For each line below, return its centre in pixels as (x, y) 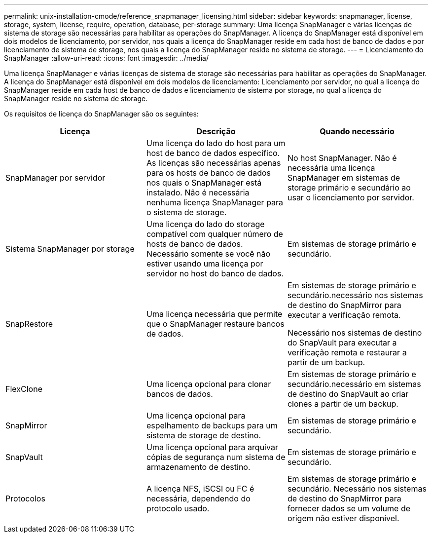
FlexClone (24, 389)
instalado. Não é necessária (198, 192)
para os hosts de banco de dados (208, 173)
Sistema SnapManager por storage (70, 249)
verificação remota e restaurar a (347, 352)
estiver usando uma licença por (205, 264)
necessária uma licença (331, 168)
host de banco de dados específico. (213, 153)
